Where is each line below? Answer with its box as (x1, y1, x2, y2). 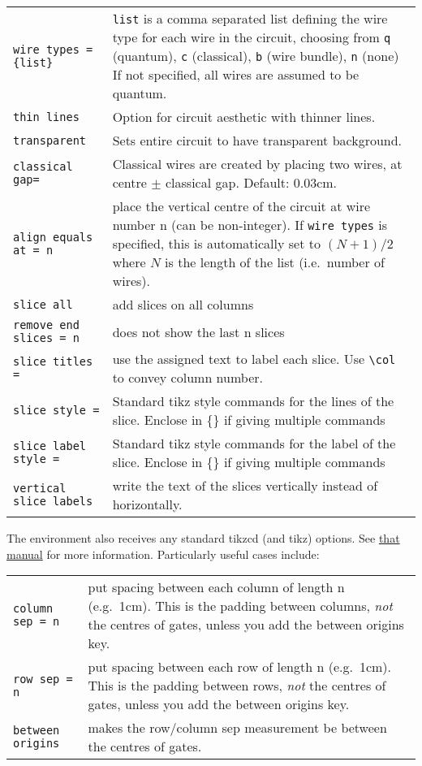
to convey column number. (112, 368, 264, 387)
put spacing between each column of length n (88, 578, 345, 597)
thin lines (13, 110, 80, 123)
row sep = (13, 672, 73, 686)
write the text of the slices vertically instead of (112, 476, 378, 495)
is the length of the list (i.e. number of (165, 253, 385, 271)
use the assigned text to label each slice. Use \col (112, 349, 396, 368)
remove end (13, 318, 80, 331)
